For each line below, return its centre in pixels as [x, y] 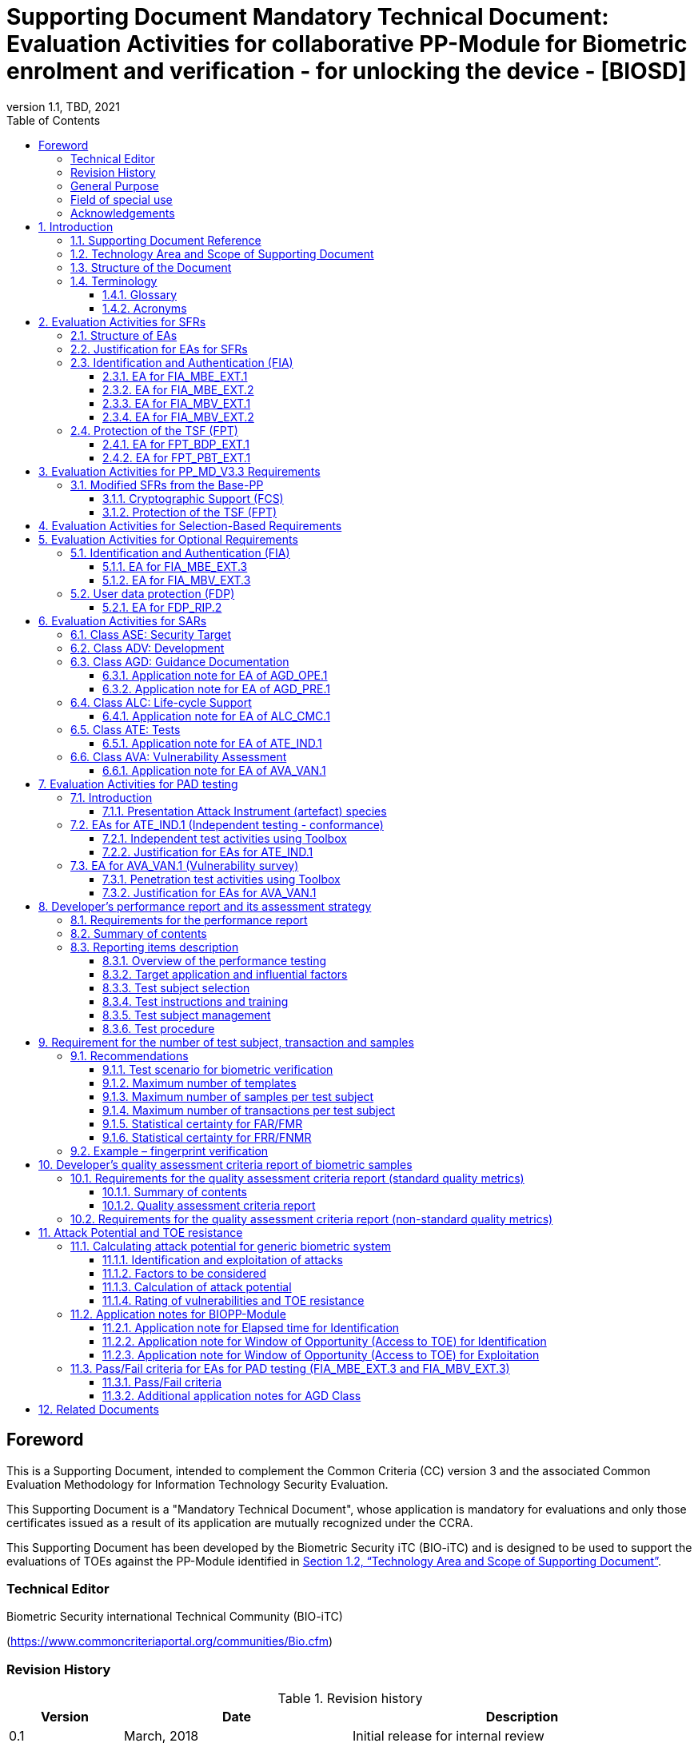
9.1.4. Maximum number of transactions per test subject [249, 1110]
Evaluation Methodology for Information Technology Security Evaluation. [197, 1484]
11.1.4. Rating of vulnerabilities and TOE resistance [233, 1300]
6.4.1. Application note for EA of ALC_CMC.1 [216, 716]
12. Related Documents [99, 1409]
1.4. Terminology [114, 281]
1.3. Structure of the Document [151, 267]
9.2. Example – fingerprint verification [170, 1151]
